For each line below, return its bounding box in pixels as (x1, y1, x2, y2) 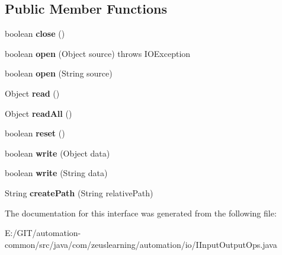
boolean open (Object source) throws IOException (5, 47, 191, 59)
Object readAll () (5, 107, 72, 119)
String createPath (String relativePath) (5, 186, 153, 199)
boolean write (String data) (5, 167, 108, 179)
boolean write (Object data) (5, 146, 110, 159)
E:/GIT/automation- (5, 227, 81, 239)
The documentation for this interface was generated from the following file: (5, 206, 277, 219)
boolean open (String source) (5, 67, 113, 79)
